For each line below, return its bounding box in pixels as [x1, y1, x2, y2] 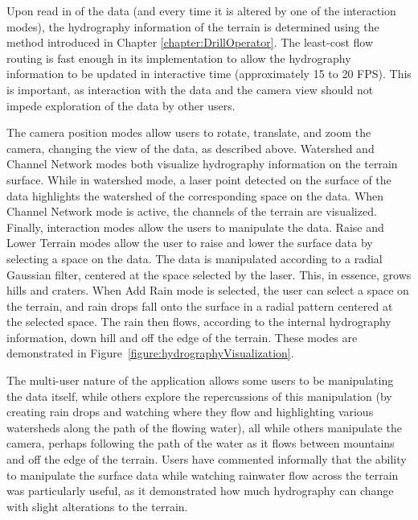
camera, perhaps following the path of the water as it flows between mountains [6, 435, 395, 452]
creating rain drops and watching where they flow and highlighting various [6, 403, 374, 420]
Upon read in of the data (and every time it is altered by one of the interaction [6, 2, 396, 19]
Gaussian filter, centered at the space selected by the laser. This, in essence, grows [6, 266, 412, 283]
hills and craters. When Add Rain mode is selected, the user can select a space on [6, 282, 409, 299]
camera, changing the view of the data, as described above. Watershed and [6, 139, 375, 156]
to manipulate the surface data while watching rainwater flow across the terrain [6, 466, 399, 483]
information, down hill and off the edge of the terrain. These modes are [6, 328, 358, 345]
